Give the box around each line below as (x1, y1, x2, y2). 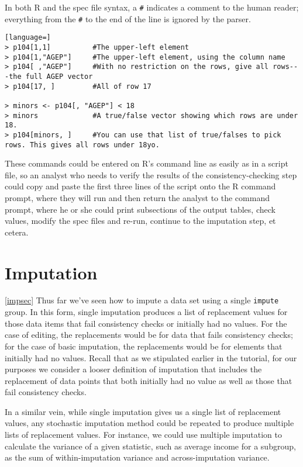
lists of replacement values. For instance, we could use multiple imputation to (5, 428, 282, 441)
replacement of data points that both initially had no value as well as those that (5, 374, 292, 386)
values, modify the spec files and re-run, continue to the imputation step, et (5, 215, 276, 227)
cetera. (5, 226, 29, 238)
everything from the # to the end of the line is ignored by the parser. (5, 12, 251, 25)
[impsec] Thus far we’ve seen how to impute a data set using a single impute (5, 294, 279, 306)
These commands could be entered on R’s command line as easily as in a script (5, 157, 288, 169)
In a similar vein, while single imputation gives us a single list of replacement (5, 405, 281, 417)
